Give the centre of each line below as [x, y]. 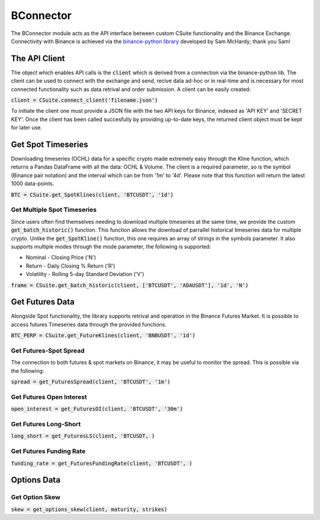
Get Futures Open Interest [49, 397]
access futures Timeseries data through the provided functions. [89, 324]
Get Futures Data [43, 302]
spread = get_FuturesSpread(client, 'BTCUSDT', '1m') [91, 382]
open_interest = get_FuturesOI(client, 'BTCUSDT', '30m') [97, 409]
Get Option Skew [36, 497]
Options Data [36, 480]
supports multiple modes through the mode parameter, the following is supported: [111, 246]
